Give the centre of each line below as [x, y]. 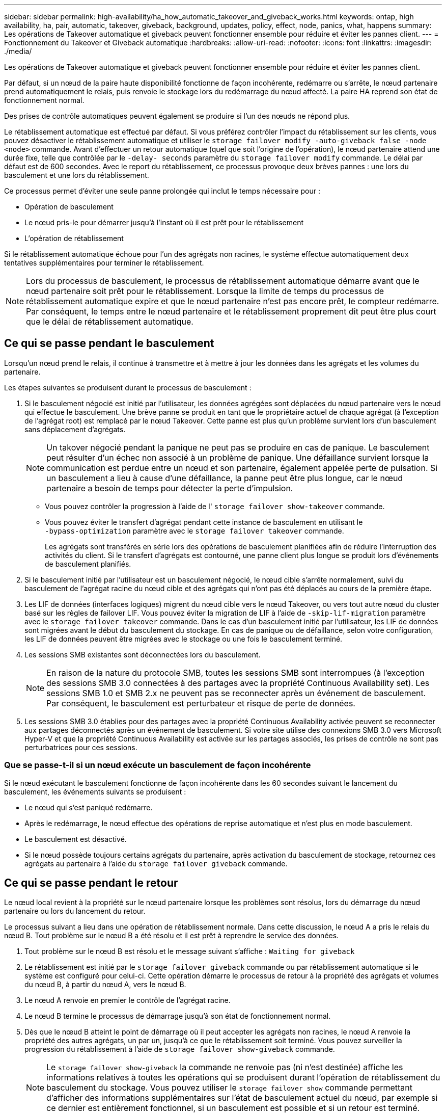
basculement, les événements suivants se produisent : [95, 791]
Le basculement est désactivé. [76, 839]
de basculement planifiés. [88, 564]
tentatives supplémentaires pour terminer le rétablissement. [104, 263]
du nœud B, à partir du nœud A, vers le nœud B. [105, 985]
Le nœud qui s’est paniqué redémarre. [89, 807]
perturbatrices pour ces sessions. [81, 747]
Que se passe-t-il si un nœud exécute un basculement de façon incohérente [158, 765]
